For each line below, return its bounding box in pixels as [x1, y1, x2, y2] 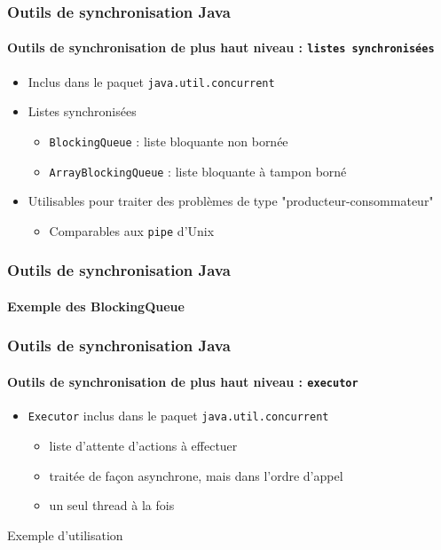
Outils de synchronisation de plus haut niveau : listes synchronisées [7, 38, 435, 57]
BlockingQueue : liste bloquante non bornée [49, 131, 288, 150]
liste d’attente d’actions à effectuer [49, 436, 238, 454]
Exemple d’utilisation [7, 525, 123, 544]
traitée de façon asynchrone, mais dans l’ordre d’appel [49, 466, 343, 484]
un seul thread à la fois [49, 496, 175, 515]
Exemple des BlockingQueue [7, 296, 185, 315]
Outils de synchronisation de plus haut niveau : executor [7, 372, 358, 390]
